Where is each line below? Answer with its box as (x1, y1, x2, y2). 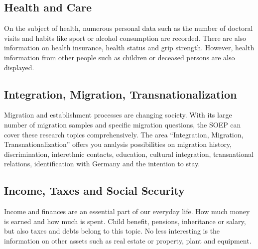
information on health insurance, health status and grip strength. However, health (4, 42, 255, 53)
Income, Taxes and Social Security (4, 183, 185, 198)
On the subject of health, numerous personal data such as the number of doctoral (4, 23, 253, 33)
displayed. (4, 62, 34, 72)
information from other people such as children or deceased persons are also (4, 52, 235, 62)
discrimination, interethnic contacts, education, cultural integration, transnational (4, 148, 254, 159)
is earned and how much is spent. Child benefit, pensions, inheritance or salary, (4, 216, 246, 226)
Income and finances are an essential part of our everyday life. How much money (4, 206, 250, 217)
